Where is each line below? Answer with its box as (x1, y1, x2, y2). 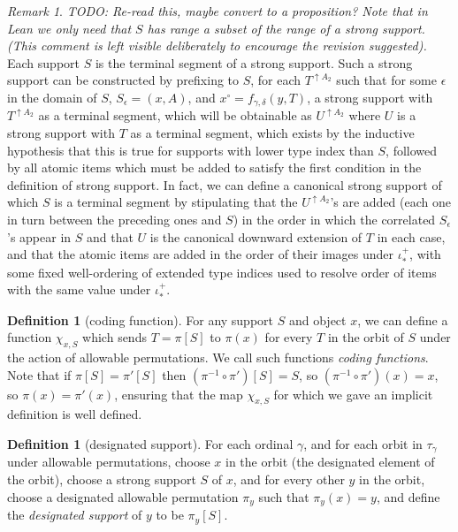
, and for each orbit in (303, 434, 423, 452)
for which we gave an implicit (273, 384, 433, 403)
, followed (385, 141, 438, 159)
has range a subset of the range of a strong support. (147, 19, 425, 37)
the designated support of (7, 505, 142, 524)
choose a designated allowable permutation (7, 487, 239, 505)
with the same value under (7, 280, 151, 299)
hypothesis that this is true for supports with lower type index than (7, 141, 374, 159)
